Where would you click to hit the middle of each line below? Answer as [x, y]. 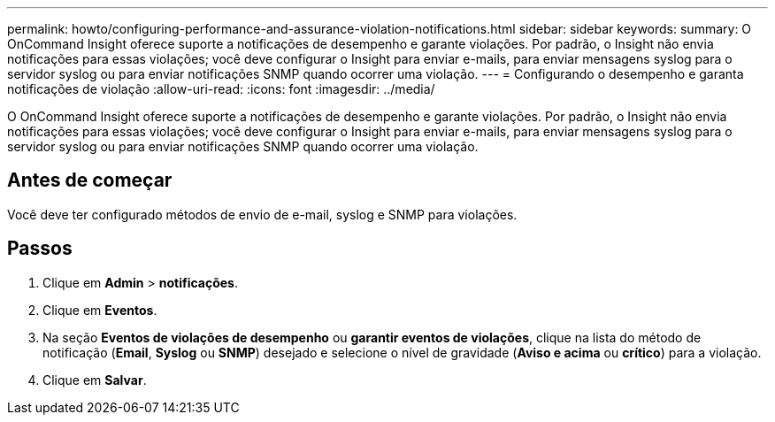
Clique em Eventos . [100, 310]
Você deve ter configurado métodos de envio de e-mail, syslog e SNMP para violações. [262, 214]
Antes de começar [90, 180]
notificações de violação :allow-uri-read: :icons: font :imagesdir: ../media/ [221, 89]
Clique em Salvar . [95, 380]
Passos [40, 249]
